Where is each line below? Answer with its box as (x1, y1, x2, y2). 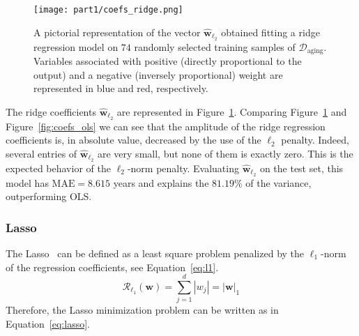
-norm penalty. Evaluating (127, 160, 239, 175)
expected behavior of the (6, 160, 111, 175)
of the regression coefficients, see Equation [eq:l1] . (6, 259, 219, 274)
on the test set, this (259, 160, 344, 175)
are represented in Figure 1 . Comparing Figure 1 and (116, 104, 347, 119)
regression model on (33, 39, 119, 54)
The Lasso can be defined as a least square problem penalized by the (6, 245, 305, 260)
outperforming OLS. (6, 189, 92, 204)
